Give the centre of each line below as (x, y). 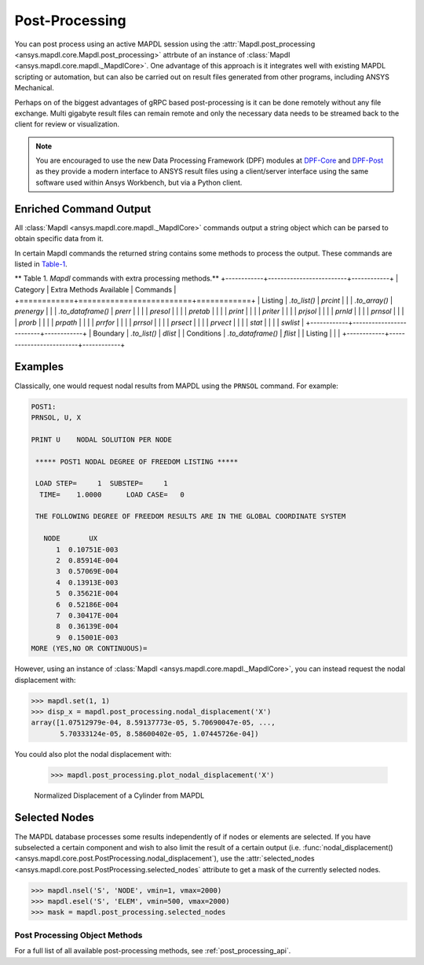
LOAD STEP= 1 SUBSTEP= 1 (102, 484)
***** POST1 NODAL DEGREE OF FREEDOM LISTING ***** (137, 461)
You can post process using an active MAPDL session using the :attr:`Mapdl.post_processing (165, 44)
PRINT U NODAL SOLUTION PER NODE (102, 439)
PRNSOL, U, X (56, 417)
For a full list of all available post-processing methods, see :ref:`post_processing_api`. (153, 951)
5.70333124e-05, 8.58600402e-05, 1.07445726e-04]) (159, 734)
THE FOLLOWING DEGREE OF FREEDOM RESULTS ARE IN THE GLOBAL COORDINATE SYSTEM (191, 516)
